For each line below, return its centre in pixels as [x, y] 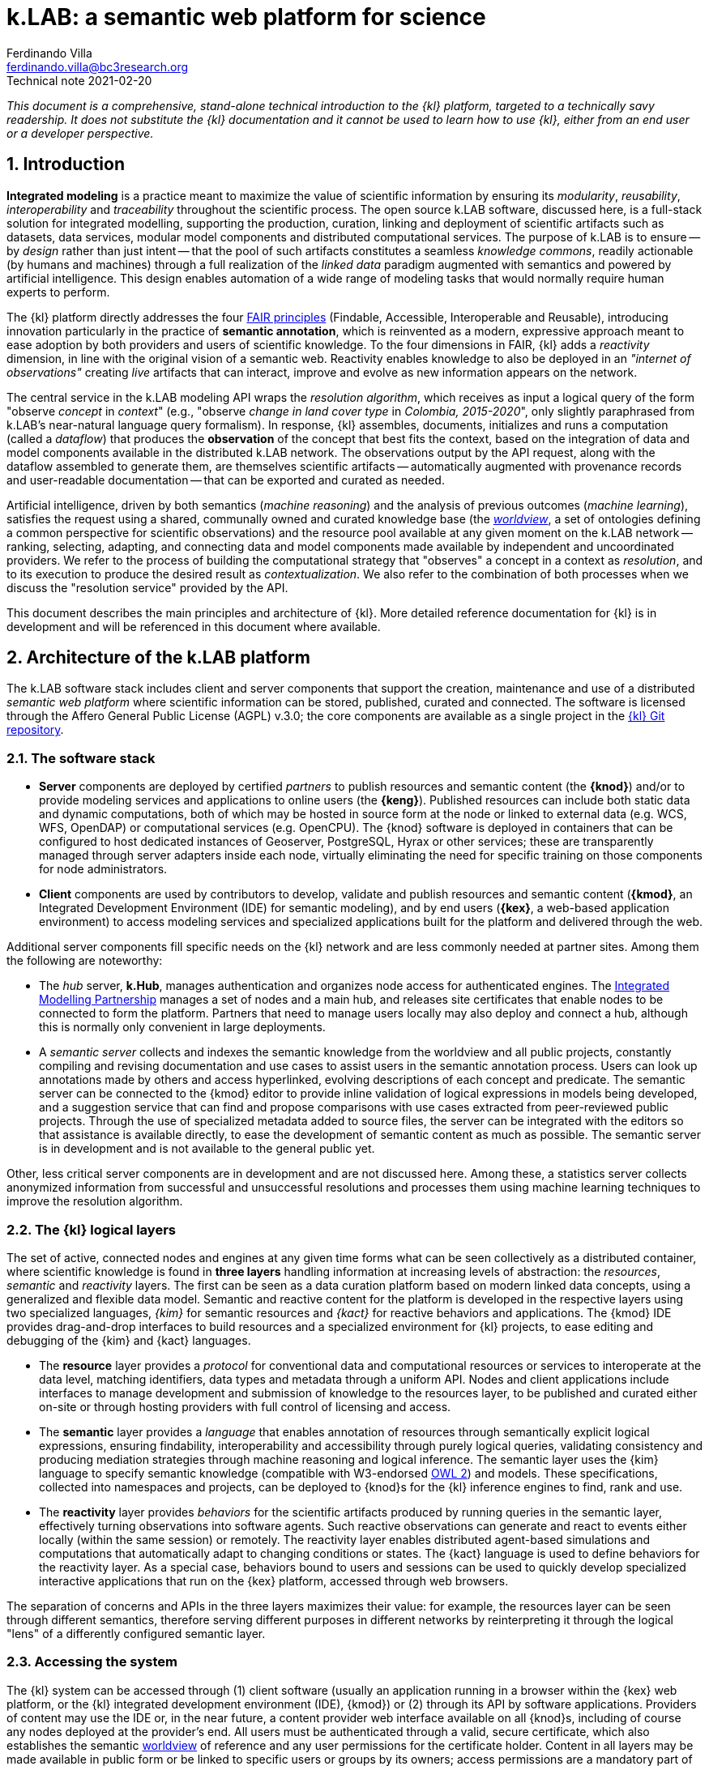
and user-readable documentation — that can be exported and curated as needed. [226, 480]
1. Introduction [66, 164]
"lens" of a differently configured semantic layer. [136, 1633]
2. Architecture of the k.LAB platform [158, 658]
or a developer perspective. [80, 133]
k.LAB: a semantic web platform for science [246, 17]
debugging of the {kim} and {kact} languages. [129, 1340]
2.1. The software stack [81, 758]
